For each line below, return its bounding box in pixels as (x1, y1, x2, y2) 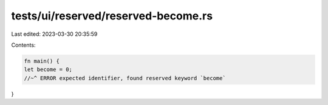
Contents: (11, 41, 36, 49)
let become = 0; (24, 66, 73, 73)
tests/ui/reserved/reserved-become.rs (11, 9, 213, 22)
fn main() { (24, 58, 60, 64)
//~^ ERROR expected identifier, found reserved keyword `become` (24, 75, 226, 81)
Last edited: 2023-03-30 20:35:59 (11, 30, 98, 38)
